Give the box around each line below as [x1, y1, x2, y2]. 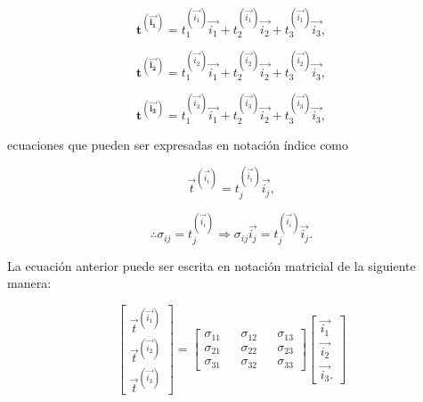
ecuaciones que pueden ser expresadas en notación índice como [7, 135, 349, 153]
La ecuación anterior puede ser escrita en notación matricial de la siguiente [7, 256, 416, 275]
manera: [7, 274, 52, 292]
